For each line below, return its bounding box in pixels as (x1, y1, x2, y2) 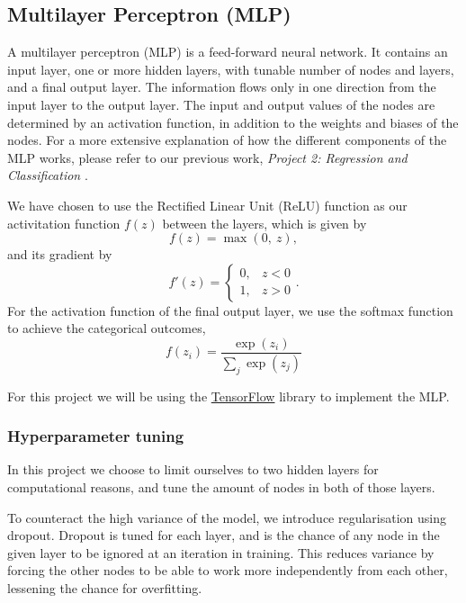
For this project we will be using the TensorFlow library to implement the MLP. (7, 386, 450, 405)
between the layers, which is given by (162, 213, 367, 232)
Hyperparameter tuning (7, 425, 184, 447)
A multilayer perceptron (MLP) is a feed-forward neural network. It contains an (7, 42, 448, 61)
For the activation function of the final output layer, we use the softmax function (7, 301, 453, 319)
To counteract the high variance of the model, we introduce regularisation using (7, 508, 447, 526)
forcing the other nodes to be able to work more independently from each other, (7, 561, 448, 580)
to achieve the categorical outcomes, (7, 319, 206, 337)
